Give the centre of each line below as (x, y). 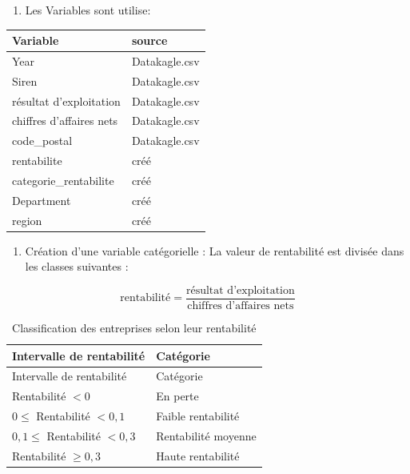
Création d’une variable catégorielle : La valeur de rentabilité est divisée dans (215, 250)
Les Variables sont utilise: (88, 10)
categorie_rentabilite (63, 180)
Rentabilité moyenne (206, 436)
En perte (177, 396)
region (27, 220)
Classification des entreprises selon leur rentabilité (134, 328)
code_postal (42, 141)
